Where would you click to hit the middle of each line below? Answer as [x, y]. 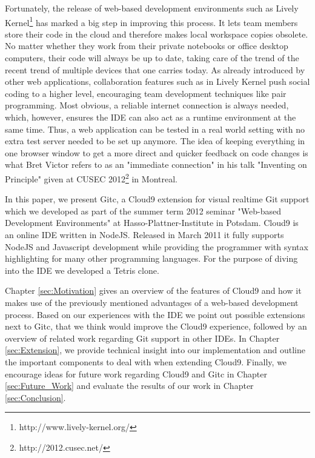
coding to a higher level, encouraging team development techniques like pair [146, 93]
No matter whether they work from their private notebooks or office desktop [147, 46]
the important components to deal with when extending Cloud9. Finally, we [146, 361]
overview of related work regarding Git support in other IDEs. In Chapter [142, 338]
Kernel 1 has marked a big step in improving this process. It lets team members [151, 21]
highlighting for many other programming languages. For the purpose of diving [151, 258]
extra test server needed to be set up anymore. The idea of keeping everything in [155, 141]
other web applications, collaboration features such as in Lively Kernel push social [157, 81]
